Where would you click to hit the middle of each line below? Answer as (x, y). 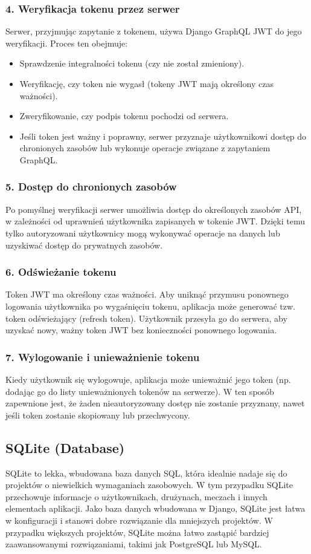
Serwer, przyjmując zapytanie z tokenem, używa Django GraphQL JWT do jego (154, 31)
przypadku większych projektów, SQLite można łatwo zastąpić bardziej (137, 532)
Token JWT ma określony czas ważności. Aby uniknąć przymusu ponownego (147, 294)
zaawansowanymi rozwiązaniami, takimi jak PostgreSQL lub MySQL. (134, 544)
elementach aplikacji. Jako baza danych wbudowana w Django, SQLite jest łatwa (155, 508)
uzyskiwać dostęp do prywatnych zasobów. (84, 245)
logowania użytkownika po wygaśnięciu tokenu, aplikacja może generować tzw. (150, 306)
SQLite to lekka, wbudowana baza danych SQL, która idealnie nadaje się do (146, 473)
